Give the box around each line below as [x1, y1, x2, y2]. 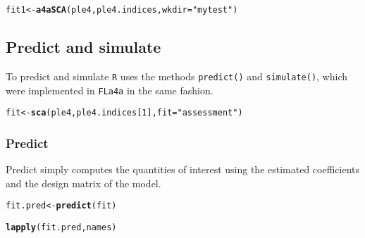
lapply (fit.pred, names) [6, 222, 117, 232]
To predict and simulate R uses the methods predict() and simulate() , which [6, 68, 348, 83]
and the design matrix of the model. [6, 175, 161, 190]
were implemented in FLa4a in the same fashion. [6, 82, 214, 97]
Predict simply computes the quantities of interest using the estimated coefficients [6, 162, 360, 177]
